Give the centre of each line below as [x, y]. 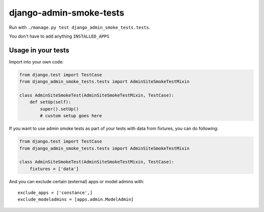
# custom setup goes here [71, 116]
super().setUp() [59, 109]
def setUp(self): [50, 102]
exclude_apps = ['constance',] [55, 193]
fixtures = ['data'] [54, 169]
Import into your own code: [36, 62]
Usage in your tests [39, 50]
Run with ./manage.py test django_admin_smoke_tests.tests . [80, 27]
